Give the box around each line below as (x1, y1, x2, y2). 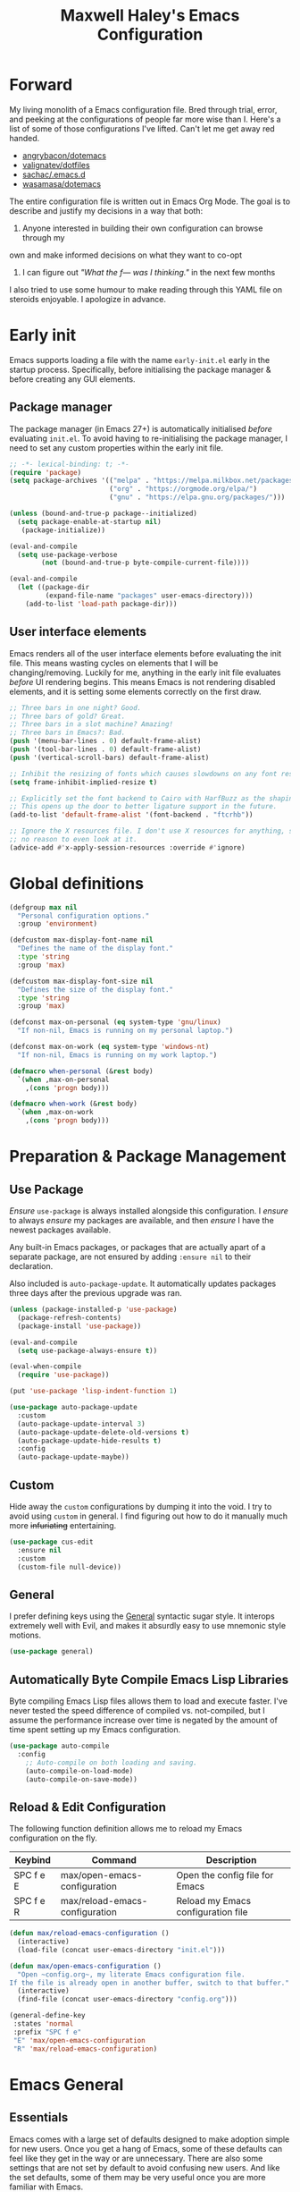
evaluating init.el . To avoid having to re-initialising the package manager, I (9, 433, 288, 444)
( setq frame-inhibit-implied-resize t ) (9, 777, 158, 787)
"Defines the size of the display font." (17, 985, 174, 994)
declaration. (9, 1261, 54, 1272)
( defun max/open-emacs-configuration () (9, 1961, 162, 1970)
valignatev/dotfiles (21, 159, 91, 170)
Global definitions (9, 873, 145, 893)
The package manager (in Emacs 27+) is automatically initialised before (9, 423, 272, 434)
